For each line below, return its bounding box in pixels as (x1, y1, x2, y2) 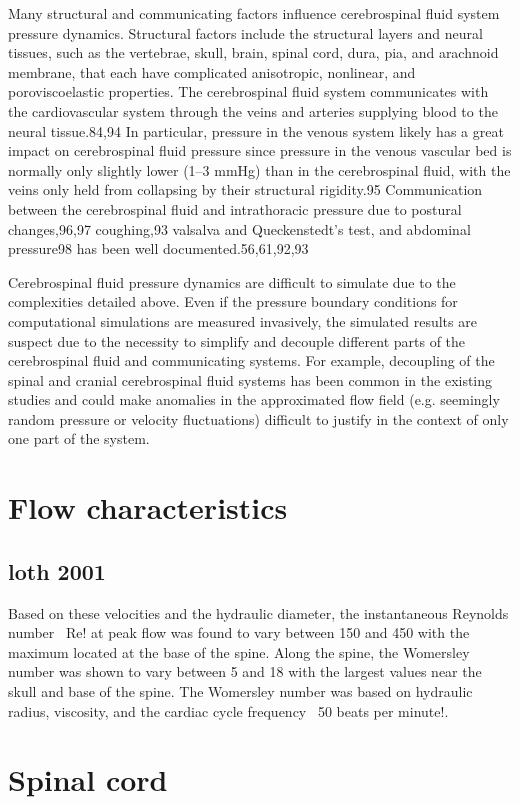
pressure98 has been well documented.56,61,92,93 (8, 238, 309, 259)
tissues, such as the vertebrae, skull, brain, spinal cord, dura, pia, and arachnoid (8, 42, 499, 63)
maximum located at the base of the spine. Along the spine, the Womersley (8, 641, 470, 662)
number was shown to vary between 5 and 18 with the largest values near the (8, 661, 482, 682)
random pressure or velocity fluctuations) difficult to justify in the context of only (8, 408, 509, 429)
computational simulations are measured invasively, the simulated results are (8, 310, 477, 331)
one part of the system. (8, 428, 150, 449)
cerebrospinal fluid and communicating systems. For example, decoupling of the (8, 350, 495, 371)
